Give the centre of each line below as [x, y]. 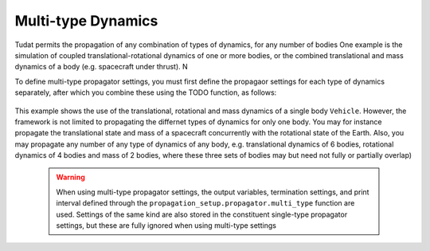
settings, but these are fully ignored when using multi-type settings [166, 226]
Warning [70, 177]
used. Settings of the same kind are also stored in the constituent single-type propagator [202, 214]
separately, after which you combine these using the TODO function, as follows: [146, 92]
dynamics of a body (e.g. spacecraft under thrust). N [102, 67]
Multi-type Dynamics [86, 21]
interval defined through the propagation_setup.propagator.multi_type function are [205, 203]
